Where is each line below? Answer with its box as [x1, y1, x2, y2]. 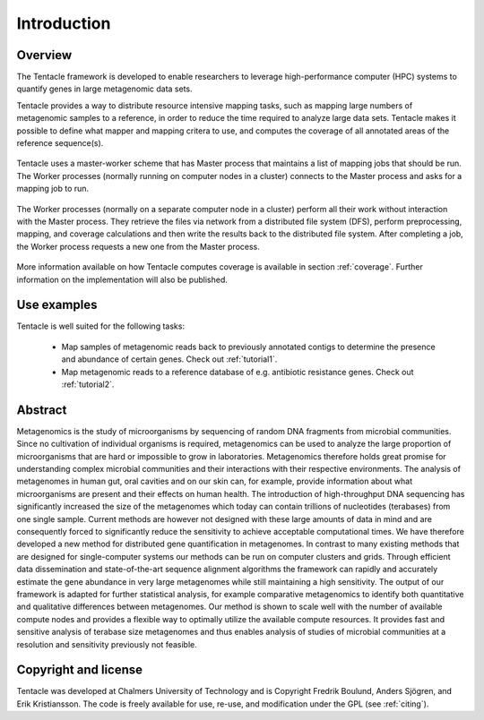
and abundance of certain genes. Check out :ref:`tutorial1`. [61, 354, 278, 364]
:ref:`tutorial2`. [61, 379, 115, 390]
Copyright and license [16, 663, 143, 678]
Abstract [16, 402, 67, 417]
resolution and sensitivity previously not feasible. [16, 639, 197, 649]
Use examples [16, 297, 98, 313]
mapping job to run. [16, 184, 90, 194]
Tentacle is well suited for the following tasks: [16, 321, 186, 331]
